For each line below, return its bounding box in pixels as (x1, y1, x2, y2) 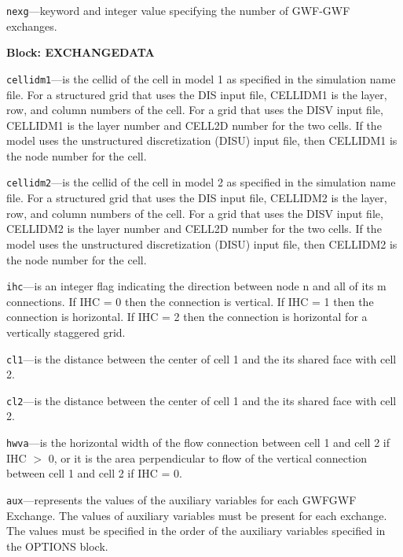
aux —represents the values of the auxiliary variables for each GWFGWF (6, 491, 357, 507)
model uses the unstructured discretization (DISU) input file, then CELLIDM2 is (6, 235, 398, 252)
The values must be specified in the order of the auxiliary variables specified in (6, 522, 386, 539)
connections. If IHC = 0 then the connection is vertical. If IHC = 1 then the (6, 293, 374, 309)
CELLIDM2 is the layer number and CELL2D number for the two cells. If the (6, 220, 382, 237)
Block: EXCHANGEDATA (6, 44, 155, 61)
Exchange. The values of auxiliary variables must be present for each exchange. (6, 507, 387, 523)
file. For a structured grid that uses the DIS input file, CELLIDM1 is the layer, (6, 86, 387, 102)
